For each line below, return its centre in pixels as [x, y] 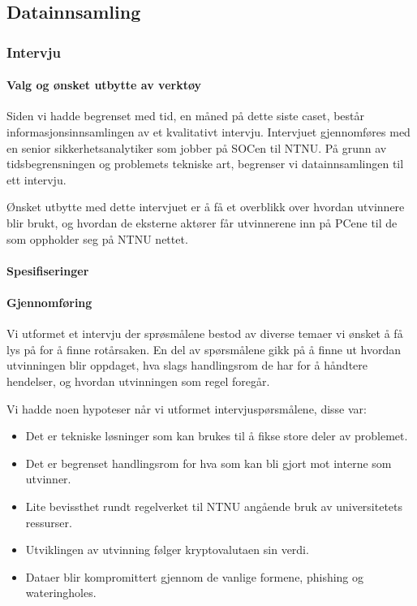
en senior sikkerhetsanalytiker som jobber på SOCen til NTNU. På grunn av [197, 147]
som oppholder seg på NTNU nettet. [97, 238]
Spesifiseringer [48, 270]
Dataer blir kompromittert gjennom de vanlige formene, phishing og [195, 576]
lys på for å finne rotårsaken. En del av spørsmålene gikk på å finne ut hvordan [204, 349]
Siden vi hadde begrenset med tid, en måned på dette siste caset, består [186, 116]
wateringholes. [61, 593]
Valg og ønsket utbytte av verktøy [104, 85]
